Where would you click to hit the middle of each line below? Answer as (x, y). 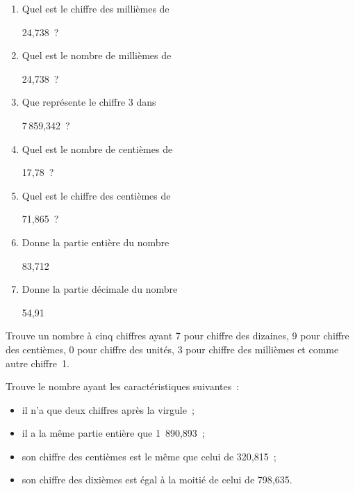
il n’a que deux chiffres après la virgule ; (108, 409)
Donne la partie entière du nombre (96, 242)
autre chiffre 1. (38, 363)
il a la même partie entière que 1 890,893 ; (113, 433)
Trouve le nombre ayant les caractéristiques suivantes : (123, 386)
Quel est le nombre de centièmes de (97, 148)
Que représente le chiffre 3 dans (89, 102)
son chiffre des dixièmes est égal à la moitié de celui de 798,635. (157, 480)
